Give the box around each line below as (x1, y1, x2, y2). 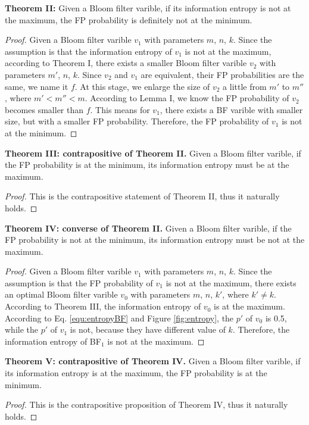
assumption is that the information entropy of (5, 45, 172, 57)
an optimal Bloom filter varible (5, 288, 118, 301)
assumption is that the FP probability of (5, 276, 153, 289)
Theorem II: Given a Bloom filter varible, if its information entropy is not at (5, 2, 291, 14)
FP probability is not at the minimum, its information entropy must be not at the (5, 233, 305, 246)
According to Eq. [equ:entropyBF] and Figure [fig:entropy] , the (5, 311, 234, 324)
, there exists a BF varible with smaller (160, 103, 303, 115)
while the (5, 323, 38, 336)
